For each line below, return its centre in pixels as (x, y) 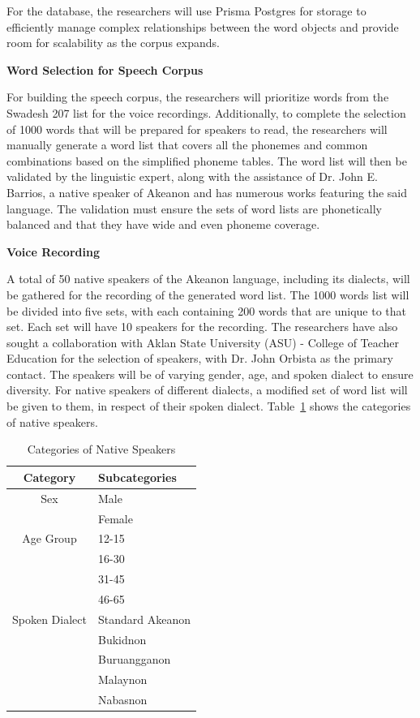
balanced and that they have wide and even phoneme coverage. (163, 224)
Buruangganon (134, 659)
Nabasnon (122, 700)
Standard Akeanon (144, 619)
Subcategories (137, 477)
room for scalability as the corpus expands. (113, 43)
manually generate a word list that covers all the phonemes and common (187, 145)
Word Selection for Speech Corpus (105, 69)
